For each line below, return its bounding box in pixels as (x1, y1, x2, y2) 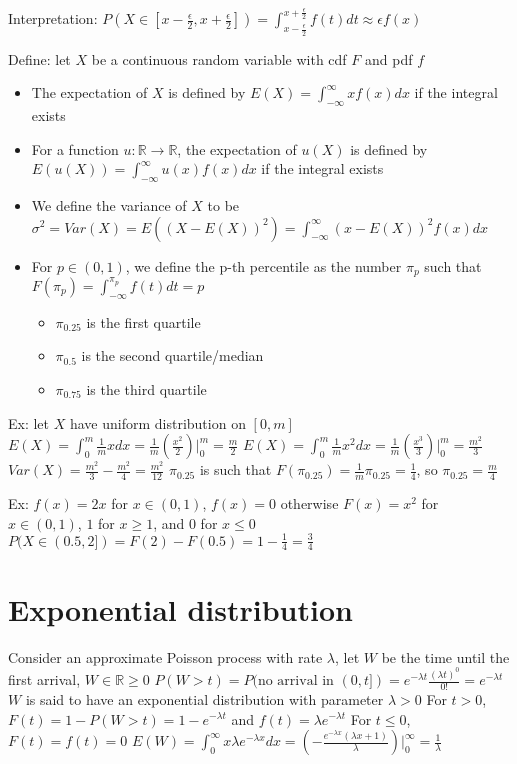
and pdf (364, 48, 413, 69)
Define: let (8, 48, 71, 69)
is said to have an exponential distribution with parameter (25, 688, 384, 709)
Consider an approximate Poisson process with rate (8, 646, 323, 667)
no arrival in (257, 674, 334, 689)
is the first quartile (86, 311, 201, 332)
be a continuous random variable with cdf (91, 48, 347, 69)
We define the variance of (31, 194, 187, 215)
